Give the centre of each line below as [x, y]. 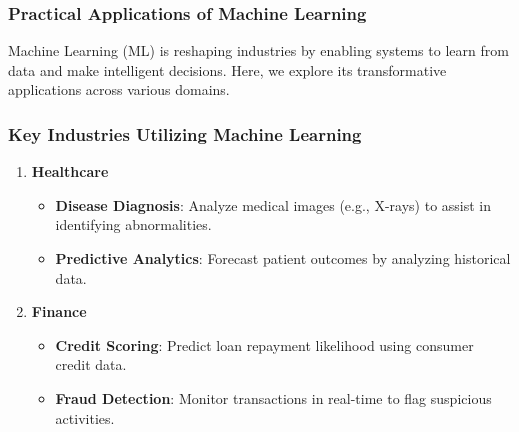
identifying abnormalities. [133, 224]
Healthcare [70, 171]
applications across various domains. [119, 89]
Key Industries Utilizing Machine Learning [185, 133]
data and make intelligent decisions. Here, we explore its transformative [227, 69]
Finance [59, 311]
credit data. [91, 364]
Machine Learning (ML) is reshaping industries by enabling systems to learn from [258, 50]
